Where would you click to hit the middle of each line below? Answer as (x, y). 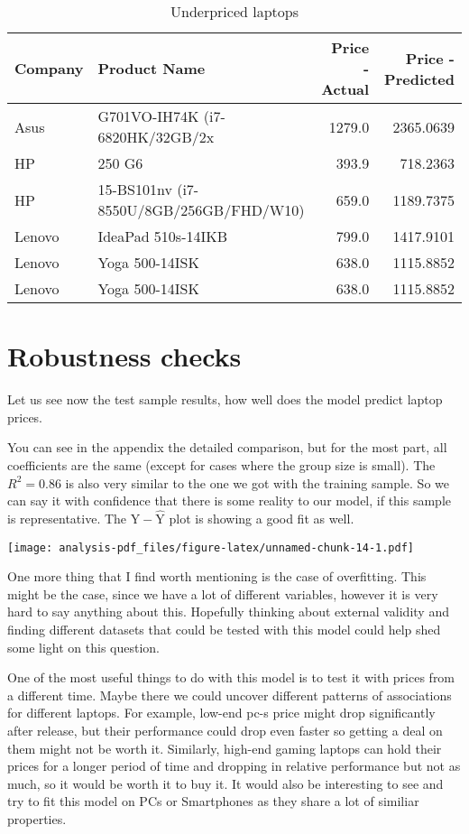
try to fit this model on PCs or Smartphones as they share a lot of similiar (213, 801)
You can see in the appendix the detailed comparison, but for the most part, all (227, 447)
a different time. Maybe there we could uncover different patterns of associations (230, 695)
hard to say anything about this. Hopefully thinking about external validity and (228, 612)
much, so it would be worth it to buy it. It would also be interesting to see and (225, 783)
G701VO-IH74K (148, 116)
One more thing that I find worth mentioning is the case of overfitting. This (217, 576)
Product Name (152, 68)
